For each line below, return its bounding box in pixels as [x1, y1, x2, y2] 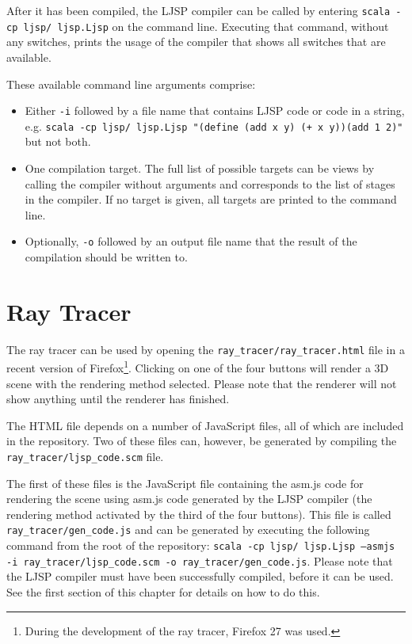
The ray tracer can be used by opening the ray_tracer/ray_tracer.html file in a [6, 341, 405, 357]
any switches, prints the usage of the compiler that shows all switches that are [6, 33, 386, 50]
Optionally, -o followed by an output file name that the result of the [25, 233, 357, 250]
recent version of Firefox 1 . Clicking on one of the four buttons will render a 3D [6, 357, 389, 376]
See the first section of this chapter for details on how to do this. [6, 584, 320, 600]
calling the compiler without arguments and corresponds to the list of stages [25, 175, 395, 192]
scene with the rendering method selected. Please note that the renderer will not [6, 375, 397, 391]
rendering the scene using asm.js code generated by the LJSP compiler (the [6, 490, 372, 507]
